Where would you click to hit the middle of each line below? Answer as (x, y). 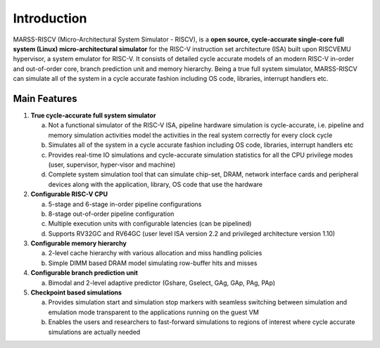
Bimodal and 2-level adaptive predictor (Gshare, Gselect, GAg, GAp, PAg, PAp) (162, 283)
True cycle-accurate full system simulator (93, 115)
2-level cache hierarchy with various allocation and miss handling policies (155, 253)
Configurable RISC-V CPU (69, 194)
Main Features (45, 98)
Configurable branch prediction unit (84, 273)
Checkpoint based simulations (76, 292)
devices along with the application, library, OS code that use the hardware (156, 184)
